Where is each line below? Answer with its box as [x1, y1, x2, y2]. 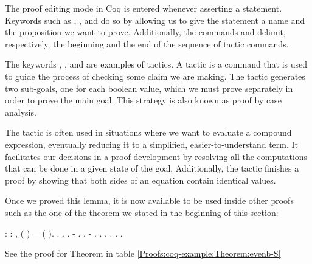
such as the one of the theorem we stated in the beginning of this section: [5, 206, 279, 218]
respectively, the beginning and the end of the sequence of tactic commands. [5, 37, 289, 50]
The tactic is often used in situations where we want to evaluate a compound [5, 126, 292, 139]
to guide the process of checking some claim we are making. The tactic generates [5, 69, 305, 82]
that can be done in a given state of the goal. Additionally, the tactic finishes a [5, 162, 299, 175]
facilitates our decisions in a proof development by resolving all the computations [5, 150, 308, 162]
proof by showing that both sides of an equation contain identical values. [5, 173, 276, 186]
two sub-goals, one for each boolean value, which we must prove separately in [5, 82, 293, 94]
